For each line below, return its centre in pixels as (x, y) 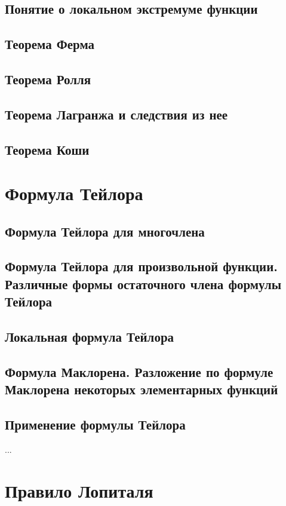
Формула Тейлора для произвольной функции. (142, 266)
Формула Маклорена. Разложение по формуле (139, 371)
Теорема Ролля (48, 79)
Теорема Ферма (50, 44)
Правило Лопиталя (79, 490)
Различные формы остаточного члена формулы (143, 283)
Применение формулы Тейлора (95, 424)
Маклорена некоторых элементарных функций (142, 389)
